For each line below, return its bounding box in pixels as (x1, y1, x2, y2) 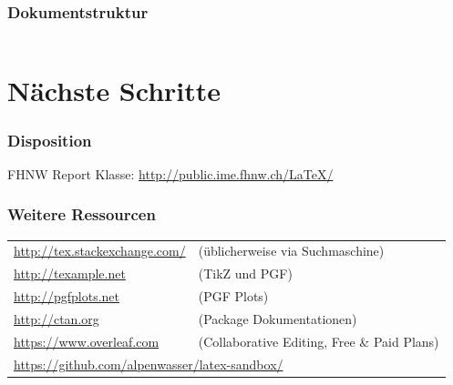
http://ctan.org (14, 309, 99, 328)
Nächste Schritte (7, 72, 221, 109)
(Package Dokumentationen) (198, 309, 357, 328)
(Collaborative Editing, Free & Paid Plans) (198, 331, 439, 350)
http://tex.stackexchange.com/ (14, 241, 186, 260)
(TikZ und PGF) (198, 264, 293, 283)
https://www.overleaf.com (14, 331, 160, 350)
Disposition (7, 128, 92, 151)
